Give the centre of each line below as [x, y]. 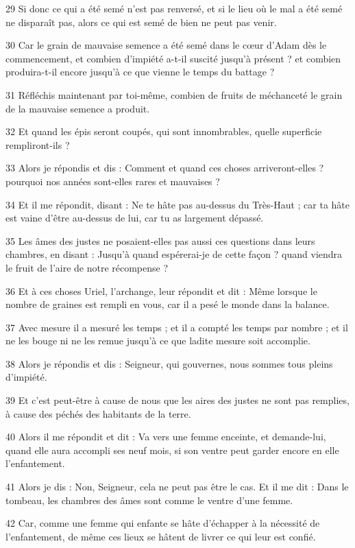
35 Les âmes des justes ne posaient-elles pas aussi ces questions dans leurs [160, 240]
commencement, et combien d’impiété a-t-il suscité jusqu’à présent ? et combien [173, 58]
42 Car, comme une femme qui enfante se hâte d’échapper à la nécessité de [163, 523]
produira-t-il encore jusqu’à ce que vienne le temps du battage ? [140, 72]
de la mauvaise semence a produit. [78, 108]
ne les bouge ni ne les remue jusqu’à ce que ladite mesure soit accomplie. [158, 341]
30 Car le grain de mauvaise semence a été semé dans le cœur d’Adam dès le [166, 45]
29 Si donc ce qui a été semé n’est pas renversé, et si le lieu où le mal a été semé [174, 8]
